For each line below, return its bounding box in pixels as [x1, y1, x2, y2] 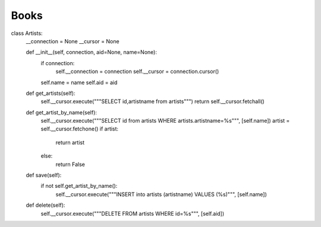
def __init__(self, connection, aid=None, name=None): [26, 49, 158, 56]
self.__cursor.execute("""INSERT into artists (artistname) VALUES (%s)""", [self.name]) [55, 190, 267, 198]
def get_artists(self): [26, 89, 75, 97]
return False [55, 161, 86, 168]
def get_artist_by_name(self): [26, 108, 97, 116]
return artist [55, 139, 85, 146]
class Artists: [11, 30, 43, 37]
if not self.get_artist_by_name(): [40, 183, 118, 190]
